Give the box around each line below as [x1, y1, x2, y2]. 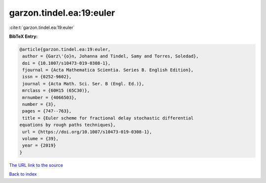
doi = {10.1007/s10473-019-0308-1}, [22, 60, 111, 66]
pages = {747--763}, [22, 108, 72, 114]
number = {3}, [22, 102, 56, 107]
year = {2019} [22, 143, 56, 148]
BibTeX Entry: [9, 33, 38, 39]
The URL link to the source [9, 162, 64, 168]
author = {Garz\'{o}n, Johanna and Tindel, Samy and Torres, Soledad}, [22, 53, 199, 59]
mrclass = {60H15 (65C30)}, [22, 88, 90, 93]
